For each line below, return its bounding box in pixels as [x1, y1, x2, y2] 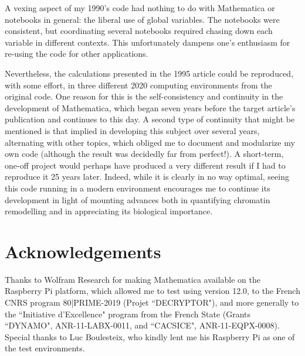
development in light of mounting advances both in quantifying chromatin [5, 193, 270, 206]
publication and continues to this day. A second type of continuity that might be [5, 113, 295, 125]
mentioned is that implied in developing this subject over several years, [5, 124, 260, 136]
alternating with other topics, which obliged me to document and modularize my [5, 136, 295, 148]
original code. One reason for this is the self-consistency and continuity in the [5, 90, 283, 102]
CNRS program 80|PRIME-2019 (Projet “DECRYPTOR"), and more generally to [5, 296, 299, 308]
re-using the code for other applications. [5, 47, 148, 60]
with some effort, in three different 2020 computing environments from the [5, 78, 272, 91]
